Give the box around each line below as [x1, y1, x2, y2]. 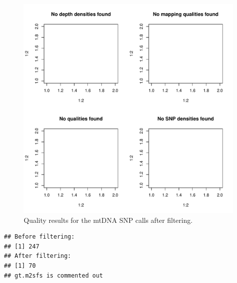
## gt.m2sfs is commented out [4, 272, 103, 279]
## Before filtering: [4, 233, 75, 241]
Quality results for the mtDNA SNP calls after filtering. [24, 214, 193, 225]
